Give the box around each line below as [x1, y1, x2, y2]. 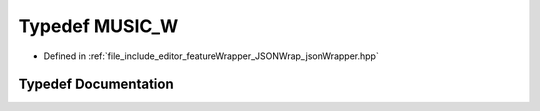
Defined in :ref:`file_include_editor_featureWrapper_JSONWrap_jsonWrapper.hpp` [43, 50, 379, 62]
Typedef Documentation [18, 76, 174, 93]
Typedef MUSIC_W [18, 15, 179, 37]
